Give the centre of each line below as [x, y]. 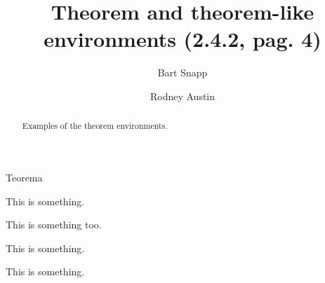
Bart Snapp [183, 73]
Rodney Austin [183, 96]
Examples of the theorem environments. [95, 126]
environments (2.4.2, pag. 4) [183, 39]
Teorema [24, 177]
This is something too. [54, 225]
